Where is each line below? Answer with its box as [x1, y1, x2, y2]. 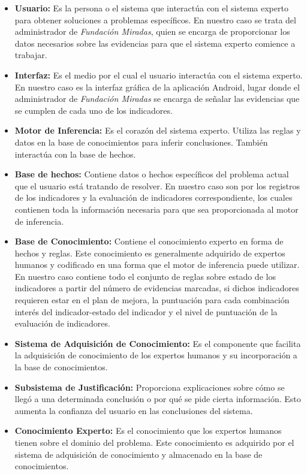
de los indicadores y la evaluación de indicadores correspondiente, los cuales [14, 191, 293, 204]
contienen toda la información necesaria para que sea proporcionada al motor [14, 203, 299, 215]
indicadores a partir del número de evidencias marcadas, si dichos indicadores [14, 282, 299, 294]
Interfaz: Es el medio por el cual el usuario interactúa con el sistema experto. [14, 68, 303, 81]
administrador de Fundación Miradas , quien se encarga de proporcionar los [14, 25, 290, 38]
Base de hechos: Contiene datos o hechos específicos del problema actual [14, 168, 289, 180]
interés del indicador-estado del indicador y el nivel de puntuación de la [14, 305, 278, 318]
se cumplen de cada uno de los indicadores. [14, 104, 173, 116]
